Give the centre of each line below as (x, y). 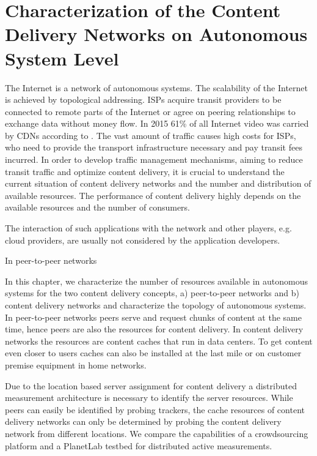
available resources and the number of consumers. (98, 207)
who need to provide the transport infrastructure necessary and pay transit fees (154, 147)
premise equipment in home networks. (76, 364)
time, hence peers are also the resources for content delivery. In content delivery (154, 329)
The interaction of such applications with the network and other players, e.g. (148, 228)
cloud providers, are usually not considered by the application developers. (143, 240)
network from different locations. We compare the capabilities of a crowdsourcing (157, 433)
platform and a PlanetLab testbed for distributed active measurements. (139, 445)
